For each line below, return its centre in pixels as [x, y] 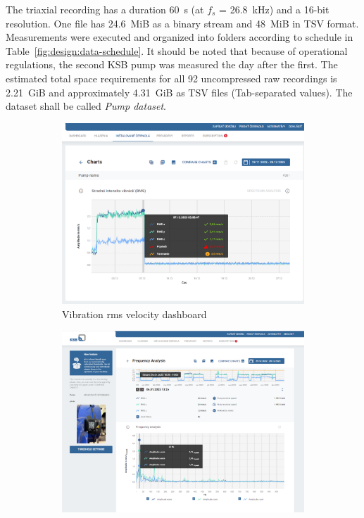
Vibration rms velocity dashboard [134, 314]
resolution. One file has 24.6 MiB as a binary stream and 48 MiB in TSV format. [182, 23]
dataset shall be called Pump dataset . [86, 106]
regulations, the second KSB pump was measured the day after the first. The [172, 64]
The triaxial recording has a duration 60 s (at [105, 9]
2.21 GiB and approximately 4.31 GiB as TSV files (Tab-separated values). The [179, 92]
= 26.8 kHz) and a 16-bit [274, 9]
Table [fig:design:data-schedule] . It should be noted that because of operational [177, 50]
